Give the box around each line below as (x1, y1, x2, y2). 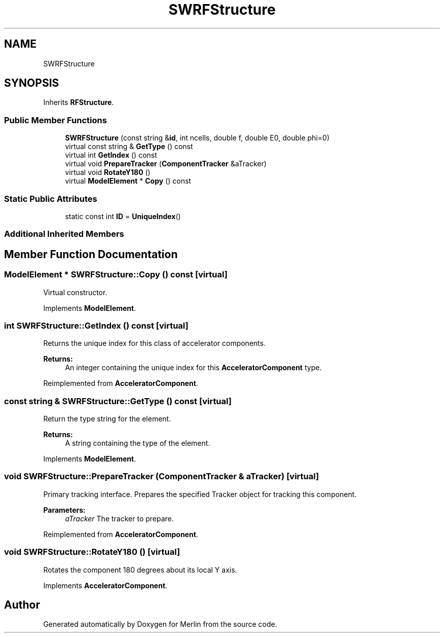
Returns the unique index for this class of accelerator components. (43, 339, 266, 348)
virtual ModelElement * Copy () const (65, 176, 191, 186)
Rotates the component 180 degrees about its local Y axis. (43, 565, 237, 574)
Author (4, 598, 40, 611)
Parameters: (43, 505, 86, 514)
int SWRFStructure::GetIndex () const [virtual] (4, 320, 189, 331)
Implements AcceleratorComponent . (43, 581, 168, 590)
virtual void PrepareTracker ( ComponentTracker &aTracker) (65, 159, 267, 168)
